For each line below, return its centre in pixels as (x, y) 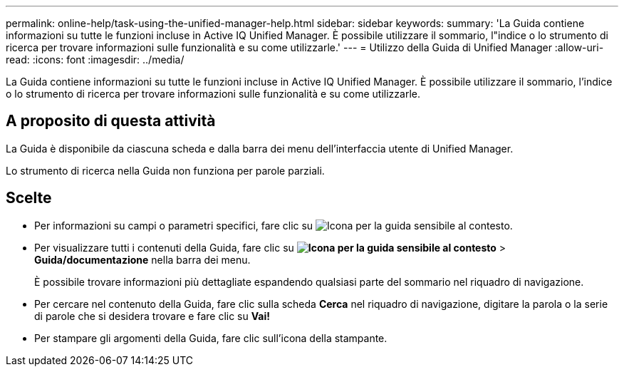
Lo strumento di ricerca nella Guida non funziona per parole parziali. (165, 170)
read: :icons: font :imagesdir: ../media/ (95, 60)
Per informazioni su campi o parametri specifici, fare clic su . (274, 225)
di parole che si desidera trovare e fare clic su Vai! (152, 316)
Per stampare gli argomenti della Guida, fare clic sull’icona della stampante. (211, 338)
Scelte (29, 198)
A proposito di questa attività (111, 121)
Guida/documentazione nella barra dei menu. (142, 259)
